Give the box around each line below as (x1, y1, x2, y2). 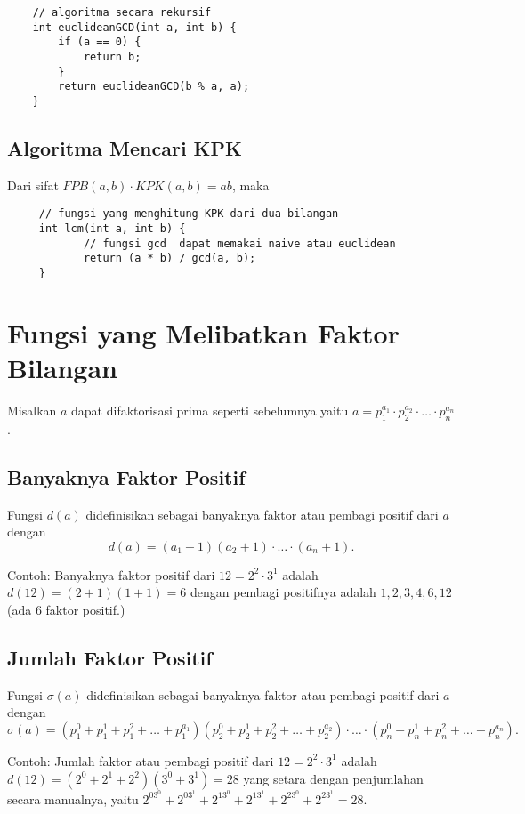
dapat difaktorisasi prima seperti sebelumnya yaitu (71, 400, 349, 419)
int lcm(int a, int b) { (38, 222, 186, 236)
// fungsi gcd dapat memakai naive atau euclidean (83, 237, 396, 250)
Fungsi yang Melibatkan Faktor (7, 314, 400, 351)
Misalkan (7, 400, 57, 419)
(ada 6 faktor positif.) (7, 600, 125, 618)
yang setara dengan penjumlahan (243, 769, 424, 787)
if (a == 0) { (58, 36, 141, 49)
